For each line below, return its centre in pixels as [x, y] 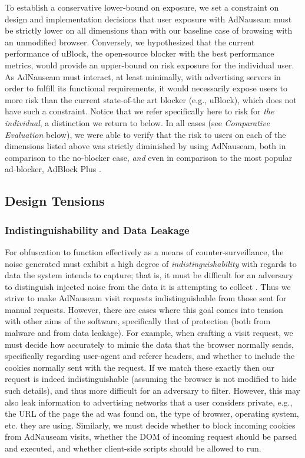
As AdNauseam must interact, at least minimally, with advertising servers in [143, 76]
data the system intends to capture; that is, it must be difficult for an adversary [149, 275]
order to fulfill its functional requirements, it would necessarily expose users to [146, 88]
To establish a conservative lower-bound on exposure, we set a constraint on [142, 7]
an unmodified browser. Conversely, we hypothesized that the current [130, 42]
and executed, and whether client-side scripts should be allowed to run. [133, 448]
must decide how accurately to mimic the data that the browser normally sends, [149, 344]
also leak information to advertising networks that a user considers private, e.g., [149, 402]
